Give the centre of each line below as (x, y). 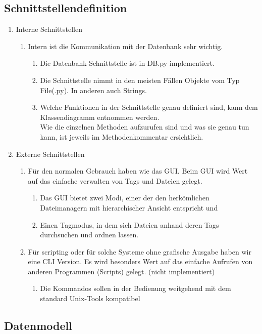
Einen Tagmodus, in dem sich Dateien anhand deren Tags (129, 224)
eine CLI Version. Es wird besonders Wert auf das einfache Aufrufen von (140, 261)
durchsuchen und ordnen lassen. (89, 235)
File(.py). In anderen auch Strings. (93, 90)
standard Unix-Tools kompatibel (90, 298)
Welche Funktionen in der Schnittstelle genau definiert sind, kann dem (149, 107)
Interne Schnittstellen (49, 29)
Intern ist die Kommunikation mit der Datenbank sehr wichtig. (125, 46)
